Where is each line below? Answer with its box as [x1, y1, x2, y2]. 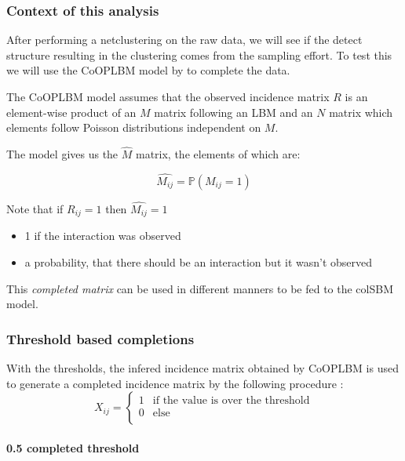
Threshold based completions [6, 329, 195, 348]
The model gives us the [6, 146, 119, 162]
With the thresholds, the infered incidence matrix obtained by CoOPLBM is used [6, 360, 399, 376]
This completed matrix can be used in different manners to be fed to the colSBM [6, 280, 393, 296]
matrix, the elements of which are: [135, 146, 301, 162]
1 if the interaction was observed [24, 227, 181, 244]
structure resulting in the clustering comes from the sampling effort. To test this [6, 46, 392, 63]
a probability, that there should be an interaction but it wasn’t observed [24, 254, 373, 270]
